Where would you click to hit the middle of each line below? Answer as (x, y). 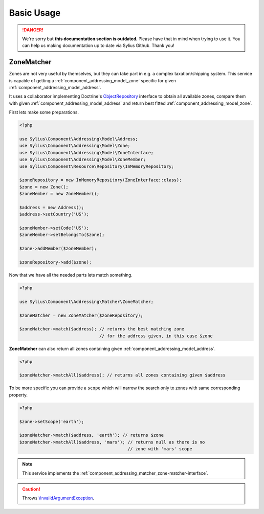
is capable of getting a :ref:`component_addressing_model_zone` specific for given (92, 80)
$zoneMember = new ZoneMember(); (59, 194)
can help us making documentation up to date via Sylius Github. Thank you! (98, 46)
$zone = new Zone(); (44, 187)
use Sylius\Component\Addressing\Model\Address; (79, 139)
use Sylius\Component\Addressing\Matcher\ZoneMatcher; (86, 302)
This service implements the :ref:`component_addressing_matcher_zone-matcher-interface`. (115, 473)
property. (18, 395)
